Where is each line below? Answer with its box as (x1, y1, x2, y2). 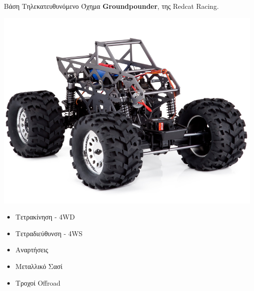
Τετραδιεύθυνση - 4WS (15, 228, 83, 238)
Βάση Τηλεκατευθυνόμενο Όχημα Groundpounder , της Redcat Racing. (4, 1, 219, 11)
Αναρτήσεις (15, 244, 48, 255)
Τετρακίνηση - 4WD (15, 212, 75, 222)
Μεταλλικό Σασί (15, 261, 63, 271)
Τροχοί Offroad (15, 277, 61, 288)
